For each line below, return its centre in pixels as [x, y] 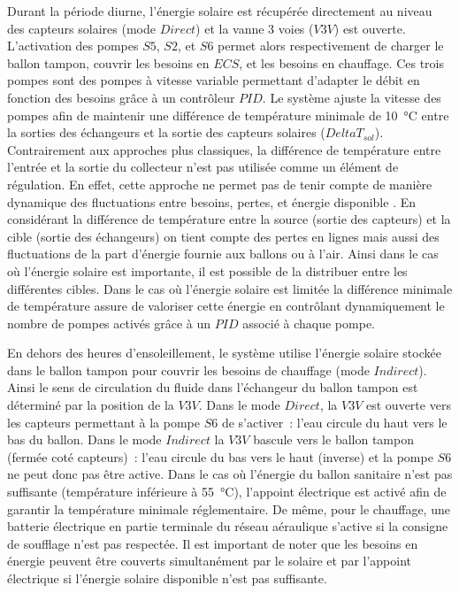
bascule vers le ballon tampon [333, 439]
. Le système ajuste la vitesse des [352, 97]
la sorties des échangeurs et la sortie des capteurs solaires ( [166, 132]
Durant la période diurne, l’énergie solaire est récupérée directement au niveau [220, 11]
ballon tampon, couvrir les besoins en [108, 62]
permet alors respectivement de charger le [331, 46]
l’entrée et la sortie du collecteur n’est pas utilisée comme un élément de [203, 167]
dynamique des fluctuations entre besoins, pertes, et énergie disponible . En [212, 201]
